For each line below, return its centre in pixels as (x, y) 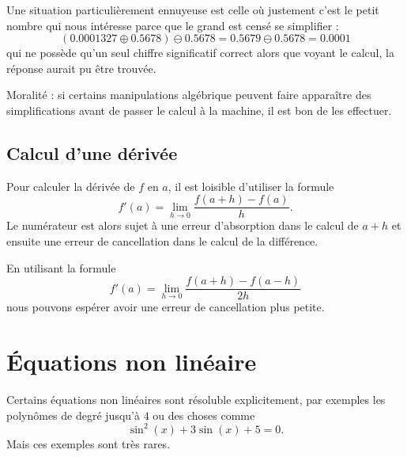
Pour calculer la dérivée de (71, 186)
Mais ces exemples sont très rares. (89, 443)
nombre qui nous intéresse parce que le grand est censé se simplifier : (173, 25)
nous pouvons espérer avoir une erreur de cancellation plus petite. (166, 307)
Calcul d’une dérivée (92, 152)
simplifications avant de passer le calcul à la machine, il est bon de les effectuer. (199, 110)
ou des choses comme (204, 415)
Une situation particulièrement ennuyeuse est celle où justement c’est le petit (193, 10)
